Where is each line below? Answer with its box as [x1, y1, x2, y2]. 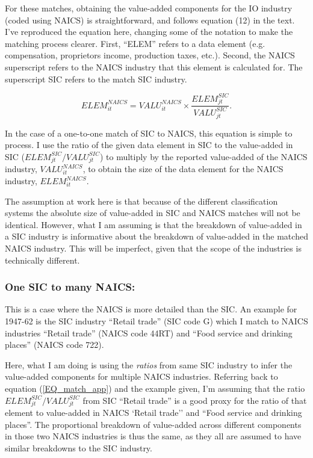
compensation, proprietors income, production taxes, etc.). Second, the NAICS [5, 49, 295, 61]
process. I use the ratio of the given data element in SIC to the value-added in [5, 138, 293, 151]
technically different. [5, 253, 80, 266]
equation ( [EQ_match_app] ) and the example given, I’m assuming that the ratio [5, 382, 305, 394]
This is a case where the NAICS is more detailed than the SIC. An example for [5, 303, 297, 315]
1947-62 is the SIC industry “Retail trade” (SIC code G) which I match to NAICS [5, 314, 308, 327]
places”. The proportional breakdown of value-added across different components [5, 418, 302, 430]
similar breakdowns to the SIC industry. [5, 442, 152, 454]
